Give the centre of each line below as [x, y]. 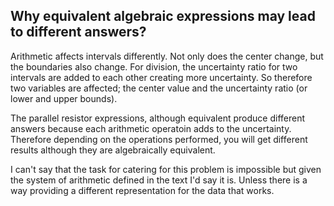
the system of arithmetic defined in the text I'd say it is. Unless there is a [159, 180]
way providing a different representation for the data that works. [142, 190]
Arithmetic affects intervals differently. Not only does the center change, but [167, 56]
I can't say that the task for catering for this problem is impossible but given [166, 169]
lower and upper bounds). [64, 98]
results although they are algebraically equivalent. [113, 150]
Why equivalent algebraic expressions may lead [163, 16]
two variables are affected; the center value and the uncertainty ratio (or [159, 88]
